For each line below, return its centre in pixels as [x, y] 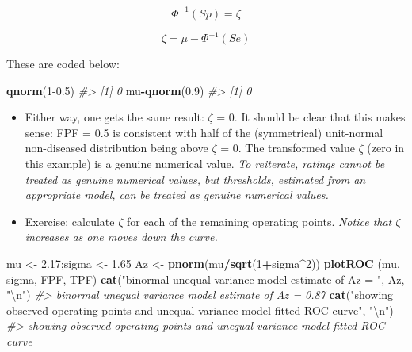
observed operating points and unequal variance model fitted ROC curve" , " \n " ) [200, 310]
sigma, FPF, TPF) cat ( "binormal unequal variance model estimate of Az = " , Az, [206, 279]
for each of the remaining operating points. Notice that [259, 221]
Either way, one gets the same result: [114, 117]
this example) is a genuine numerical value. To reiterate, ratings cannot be [205, 163]
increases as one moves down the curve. [121, 237]
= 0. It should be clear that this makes [311, 117]
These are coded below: [63, 63]
